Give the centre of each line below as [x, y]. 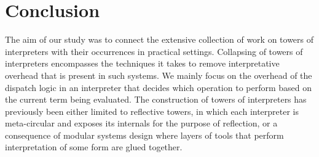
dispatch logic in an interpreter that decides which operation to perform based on [159, 87]
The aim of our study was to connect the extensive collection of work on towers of [159, 39]
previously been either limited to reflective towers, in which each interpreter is [152, 111]
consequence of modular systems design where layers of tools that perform [144, 135]
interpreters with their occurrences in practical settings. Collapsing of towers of [154, 51]
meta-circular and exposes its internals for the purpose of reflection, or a [141, 123]
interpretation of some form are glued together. [94, 147]
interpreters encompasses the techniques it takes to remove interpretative [142, 63]
